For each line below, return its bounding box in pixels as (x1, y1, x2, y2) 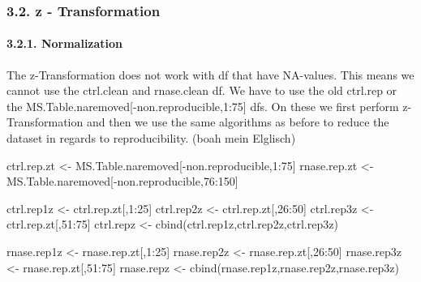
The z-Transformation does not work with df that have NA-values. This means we (6, 66, 415, 83)
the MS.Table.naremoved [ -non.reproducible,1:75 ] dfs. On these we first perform (6, 97, 399, 114)
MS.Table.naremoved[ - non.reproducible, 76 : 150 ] (6, 173, 238, 190)
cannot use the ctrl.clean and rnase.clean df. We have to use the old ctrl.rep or (6, 82, 397, 99)
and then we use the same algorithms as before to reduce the (86, 113, 389, 130)
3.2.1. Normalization (6, 35, 123, 52)
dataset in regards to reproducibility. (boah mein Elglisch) (6, 130, 296, 147)
